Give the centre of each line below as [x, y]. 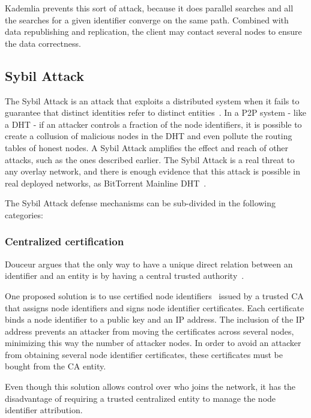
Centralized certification [65, 241]
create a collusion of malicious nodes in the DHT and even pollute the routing [149, 136]
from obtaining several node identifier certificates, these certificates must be [144, 354]
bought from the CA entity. [56, 366]
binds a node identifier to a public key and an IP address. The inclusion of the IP [155, 319]
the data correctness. [43, 43]
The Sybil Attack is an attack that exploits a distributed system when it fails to [152, 100]
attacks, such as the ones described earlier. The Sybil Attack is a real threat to [150, 159]
